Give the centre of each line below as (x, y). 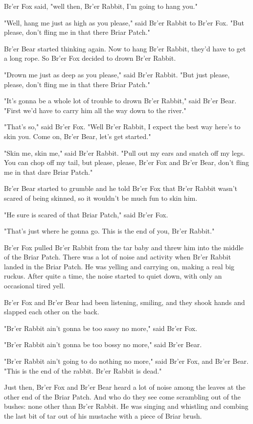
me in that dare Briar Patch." (48, 172)
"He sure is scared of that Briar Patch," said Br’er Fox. (86, 214)
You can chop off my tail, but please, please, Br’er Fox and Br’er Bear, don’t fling (126, 162)
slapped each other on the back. (52, 312)
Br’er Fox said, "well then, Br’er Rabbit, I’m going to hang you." (101, 6)
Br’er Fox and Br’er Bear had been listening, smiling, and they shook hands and (125, 302)
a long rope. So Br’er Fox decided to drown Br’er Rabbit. (90, 58)
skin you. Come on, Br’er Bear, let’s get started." (78, 136)
